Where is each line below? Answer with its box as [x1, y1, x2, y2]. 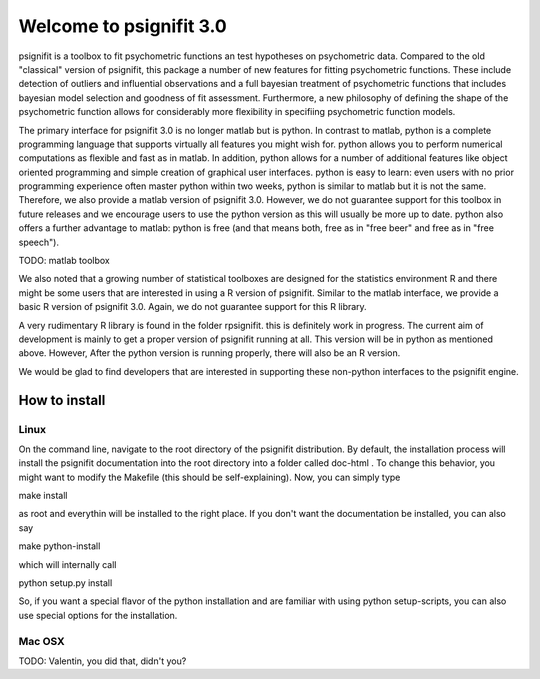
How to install [18, 391, 106, 409]
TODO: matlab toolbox [18, 255, 110, 267]
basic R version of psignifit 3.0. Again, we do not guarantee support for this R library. [18, 301, 367, 313]
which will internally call [18, 558, 117, 570]
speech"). [18, 236, 60, 248]
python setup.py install [18, 577, 113, 589]
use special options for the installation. [18, 609, 178, 621]
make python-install [18, 540, 101, 552]
